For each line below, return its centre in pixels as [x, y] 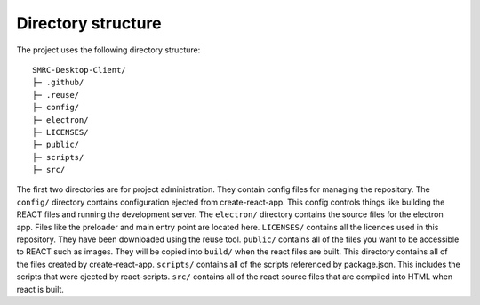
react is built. [40, 289]
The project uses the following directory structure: [108, 50]
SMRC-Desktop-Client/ [79, 70]
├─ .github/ [58, 83]
